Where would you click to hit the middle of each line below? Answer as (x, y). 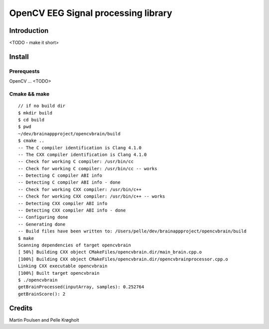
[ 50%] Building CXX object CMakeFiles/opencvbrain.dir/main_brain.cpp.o (110, 252)
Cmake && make (29, 94)
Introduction (29, 31)
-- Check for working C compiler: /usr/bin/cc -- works (88, 168)
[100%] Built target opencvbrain (59, 273)
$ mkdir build (35, 113)
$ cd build (31, 120)
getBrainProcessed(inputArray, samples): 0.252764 (81, 287)
